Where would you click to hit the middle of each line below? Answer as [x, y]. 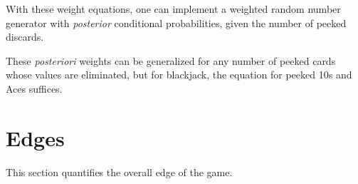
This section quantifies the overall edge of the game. [119, 172]
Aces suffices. [34, 88]
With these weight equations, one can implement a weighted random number [173, 9]
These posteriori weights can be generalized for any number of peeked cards [171, 60]
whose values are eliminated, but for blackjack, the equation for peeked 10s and [179, 75]
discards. [25, 37]
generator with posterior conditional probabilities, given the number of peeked [176, 22]
